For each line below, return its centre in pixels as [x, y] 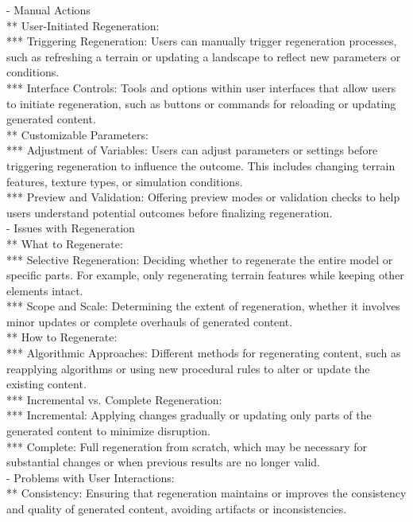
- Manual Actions [48, 10]
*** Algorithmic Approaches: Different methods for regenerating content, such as [204, 353]
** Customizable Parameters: [77, 134]
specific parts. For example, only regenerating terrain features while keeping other [205, 275]
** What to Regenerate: [65, 243]
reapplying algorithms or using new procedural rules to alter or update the [188, 368]
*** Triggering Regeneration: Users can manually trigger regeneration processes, [202, 41]
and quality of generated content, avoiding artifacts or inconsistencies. [177, 508]
